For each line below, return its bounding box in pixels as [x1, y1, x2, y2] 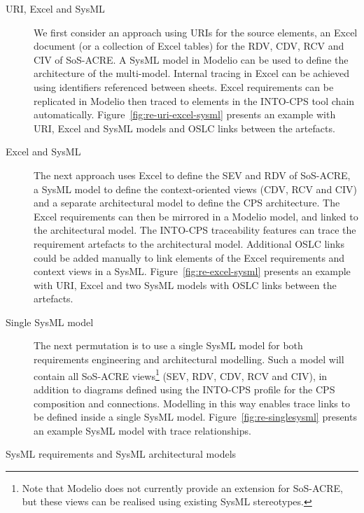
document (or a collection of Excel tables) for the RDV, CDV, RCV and [34, 38, 344, 53]
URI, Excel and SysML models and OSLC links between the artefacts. [34, 120, 335, 135]
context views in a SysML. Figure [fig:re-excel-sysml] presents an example [34, 264, 351, 279]
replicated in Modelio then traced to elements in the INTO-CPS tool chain [34, 93, 355, 108]
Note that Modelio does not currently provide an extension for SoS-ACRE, [22, 480, 343, 495]
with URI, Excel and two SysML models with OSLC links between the [34, 277, 337, 292]
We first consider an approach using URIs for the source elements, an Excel [34, 24, 358, 39]
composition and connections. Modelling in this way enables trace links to [34, 395, 350, 410]
